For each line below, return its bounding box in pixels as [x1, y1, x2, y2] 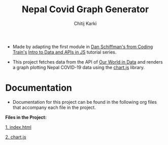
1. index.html [5, 124, 31, 130]
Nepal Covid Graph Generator [21, 4, 149, 15]
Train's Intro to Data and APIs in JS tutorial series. [12, 49, 117, 55]
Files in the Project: [5, 114, 47, 120]
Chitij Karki [74, 20, 97, 26]
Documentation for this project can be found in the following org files [12, 99, 157, 105]
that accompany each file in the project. [12, 104, 96, 110]
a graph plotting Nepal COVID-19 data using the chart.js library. [12, 64, 145, 70]
